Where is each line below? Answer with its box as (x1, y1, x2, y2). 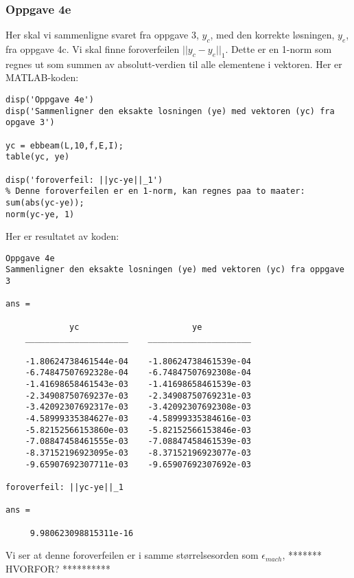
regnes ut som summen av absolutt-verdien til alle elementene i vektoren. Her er (5, 56, 342, 71)
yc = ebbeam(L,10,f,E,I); (5, 140, 123, 151)
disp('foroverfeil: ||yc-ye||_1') (5, 175, 163, 185)
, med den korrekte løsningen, (210, 27, 335, 42)
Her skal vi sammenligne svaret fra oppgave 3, (5, 27, 199, 42)
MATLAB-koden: (5, 70, 79, 85)
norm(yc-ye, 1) (5, 209, 75, 219)
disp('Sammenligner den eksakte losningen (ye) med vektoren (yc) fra (5, 106, 335, 116)
